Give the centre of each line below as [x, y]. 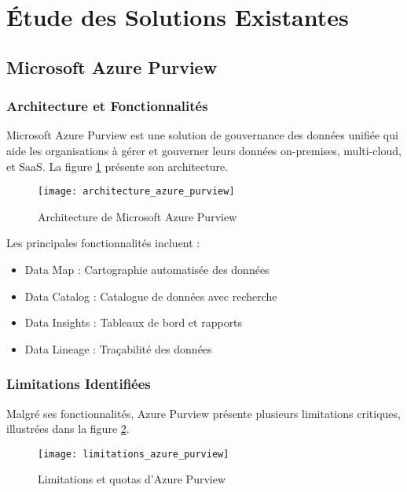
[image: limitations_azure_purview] [134, 454]
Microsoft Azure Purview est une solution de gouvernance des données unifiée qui [202, 135]
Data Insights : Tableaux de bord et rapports [134, 322]
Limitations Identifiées [79, 384]
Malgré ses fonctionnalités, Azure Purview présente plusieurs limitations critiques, [203, 413]
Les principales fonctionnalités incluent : [103, 243]
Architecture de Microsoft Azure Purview [137, 216]
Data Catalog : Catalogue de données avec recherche [151, 296]
